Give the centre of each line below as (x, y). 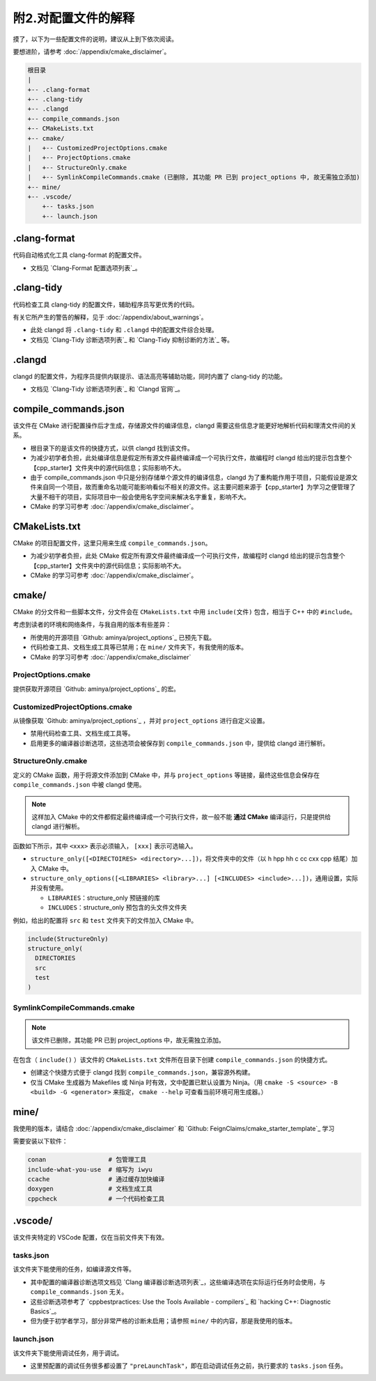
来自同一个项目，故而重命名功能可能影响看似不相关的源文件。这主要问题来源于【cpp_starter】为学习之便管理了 (196, 487)
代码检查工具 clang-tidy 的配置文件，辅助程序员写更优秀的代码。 (105, 304)
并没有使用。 (49, 888)
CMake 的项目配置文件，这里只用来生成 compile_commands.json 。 (112, 543)
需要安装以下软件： (40, 1141)
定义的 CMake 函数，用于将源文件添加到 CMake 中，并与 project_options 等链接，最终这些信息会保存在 (166, 775)
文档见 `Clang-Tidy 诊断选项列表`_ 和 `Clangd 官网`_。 (107, 389)
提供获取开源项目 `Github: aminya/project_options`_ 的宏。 (96, 689)
